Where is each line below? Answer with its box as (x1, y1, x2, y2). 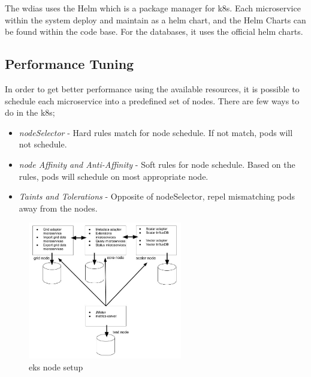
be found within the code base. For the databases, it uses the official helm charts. (5, 25, 303, 38)
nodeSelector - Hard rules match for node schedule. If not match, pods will (19, 126, 293, 138)
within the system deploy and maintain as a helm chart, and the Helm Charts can (5, 13, 306, 26)
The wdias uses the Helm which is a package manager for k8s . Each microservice (5, 2, 301, 14)
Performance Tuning (5, 55, 134, 73)
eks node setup (29, 360, 83, 373)
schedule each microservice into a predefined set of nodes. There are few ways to (5, 94, 300, 107)
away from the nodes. (19, 201, 98, 214)
